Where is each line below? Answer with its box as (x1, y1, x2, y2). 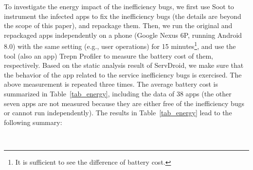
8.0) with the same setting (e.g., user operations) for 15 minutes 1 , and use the (4, 40, 236, 51)
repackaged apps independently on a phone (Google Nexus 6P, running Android (4, 30, 242, 40)
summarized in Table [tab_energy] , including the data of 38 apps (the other (4, 89, 232, 98)
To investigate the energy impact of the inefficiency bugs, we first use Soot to (4, 1, 234, 11)
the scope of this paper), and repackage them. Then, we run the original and (4, 20, 233, 31)
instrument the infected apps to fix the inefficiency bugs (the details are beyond (4, 11, 241, 21)
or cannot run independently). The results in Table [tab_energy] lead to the (4, 108, 232, 118)
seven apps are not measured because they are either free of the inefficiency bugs (4, 98, 245, 108)
